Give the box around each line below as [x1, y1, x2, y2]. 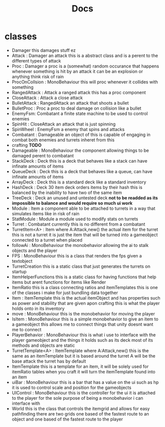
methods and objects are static [11, 342, 75, 348]
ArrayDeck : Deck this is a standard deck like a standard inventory [11, 179, 147, 185]
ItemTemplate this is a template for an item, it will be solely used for [11, 363, 149, 369]
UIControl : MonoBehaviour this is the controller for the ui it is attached [11, 390, 156, 396]
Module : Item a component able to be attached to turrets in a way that [11, 205, 156, 211]
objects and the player [11, 247, 58, 253]
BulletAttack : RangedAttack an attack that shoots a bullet [11, 100, 129, 106]
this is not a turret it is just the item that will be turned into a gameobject [11, 232, 158, 238]
